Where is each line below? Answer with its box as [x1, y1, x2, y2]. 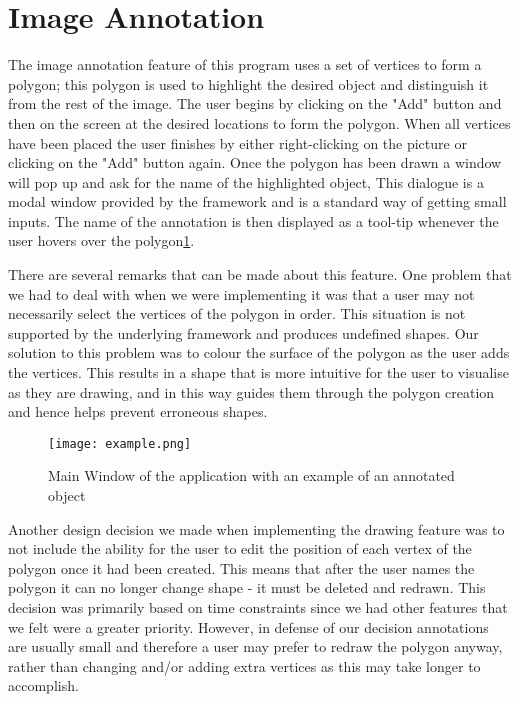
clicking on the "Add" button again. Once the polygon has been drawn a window [8, 152, 502, 173]
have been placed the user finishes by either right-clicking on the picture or [8, 132, 467, 153]
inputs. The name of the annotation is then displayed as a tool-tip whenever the [8, 210, 499, 231]
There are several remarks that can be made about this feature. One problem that [8, 264, 512, 285]
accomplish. [8, 675, 79, 696]
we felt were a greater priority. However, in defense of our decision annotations [8, 616, 489, 637]
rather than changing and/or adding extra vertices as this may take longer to [8, 655, 481, 676]
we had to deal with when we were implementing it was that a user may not [8, 283, 475, 304]
